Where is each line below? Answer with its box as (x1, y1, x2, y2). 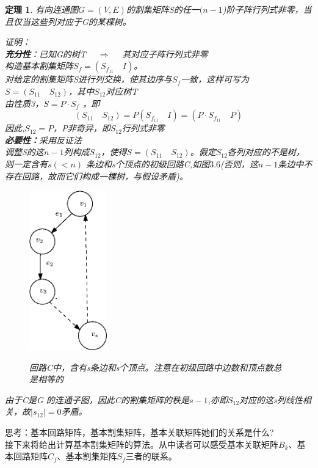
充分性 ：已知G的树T (5, 47, 86, 60)
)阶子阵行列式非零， (222, 3, 303, 15)
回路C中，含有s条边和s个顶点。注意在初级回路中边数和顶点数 (29, 360, 273, 373)
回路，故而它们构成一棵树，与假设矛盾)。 (21, 169, 188, 182)
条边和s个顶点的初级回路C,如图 (86, 157, 210, 170)
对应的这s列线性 (239, 393, 303, 406)
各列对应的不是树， (227, 145, 305, 158)
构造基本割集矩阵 (5, 59, 73, 72)
